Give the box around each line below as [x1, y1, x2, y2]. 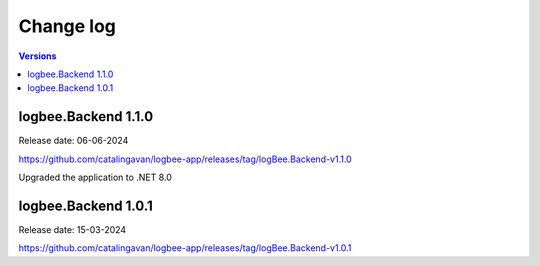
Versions [18, 50, 57, 62]
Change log [18, 15, 117, 37]
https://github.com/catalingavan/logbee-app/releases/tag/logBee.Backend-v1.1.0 [18, 153, 352, 165]
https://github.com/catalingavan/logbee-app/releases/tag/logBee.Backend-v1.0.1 [18, 242, 352, 254]
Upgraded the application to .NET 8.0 [18, 171, 172, 184]
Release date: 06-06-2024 [18, 135, 129, 147]
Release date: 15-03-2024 [18, 223, 127, 235]
